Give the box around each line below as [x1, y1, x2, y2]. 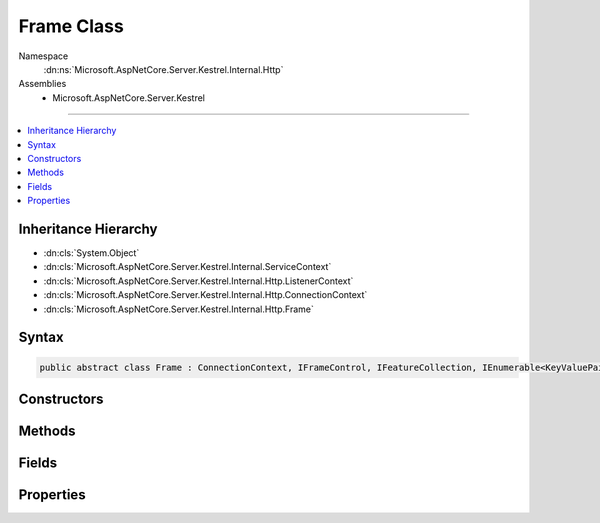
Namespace [18, 50, 69, 62]
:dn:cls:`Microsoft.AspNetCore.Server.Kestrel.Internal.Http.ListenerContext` [43, 275, 354, 287]
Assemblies [18, 78, 67, 90]
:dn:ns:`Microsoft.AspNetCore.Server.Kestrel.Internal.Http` [43, 63, 284, 75]
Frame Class [18, 15, 124, 37]
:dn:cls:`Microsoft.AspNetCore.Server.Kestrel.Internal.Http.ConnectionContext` [43, 289, 368, 301]
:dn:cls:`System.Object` [43, 246, 140, 259]
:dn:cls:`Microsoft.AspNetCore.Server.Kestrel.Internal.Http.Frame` [43, 303, 314, 315]
